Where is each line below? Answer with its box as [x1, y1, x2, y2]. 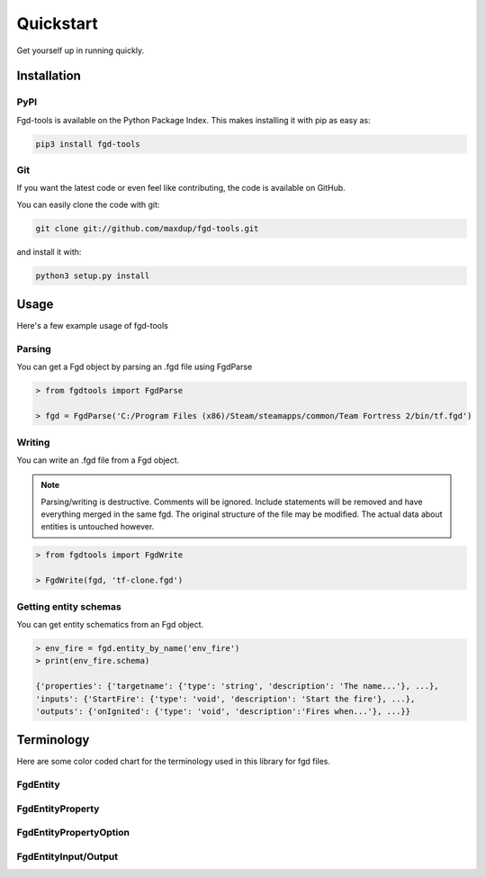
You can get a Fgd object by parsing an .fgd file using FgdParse [16, 361, 253, 373]
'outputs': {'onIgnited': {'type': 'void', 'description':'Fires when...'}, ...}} [35, 706, 411, 716]
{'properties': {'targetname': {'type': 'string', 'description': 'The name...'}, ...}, [35, 681, 440, 692]
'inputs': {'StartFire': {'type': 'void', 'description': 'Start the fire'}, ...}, [35, 693, 416, 704]
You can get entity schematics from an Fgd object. [16, 619, 204, 629]
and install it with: [16, 246, 82, 257]
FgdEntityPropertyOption [16, 827, 130, 839]
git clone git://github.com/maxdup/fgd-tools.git [35, 223, 259, 233]
